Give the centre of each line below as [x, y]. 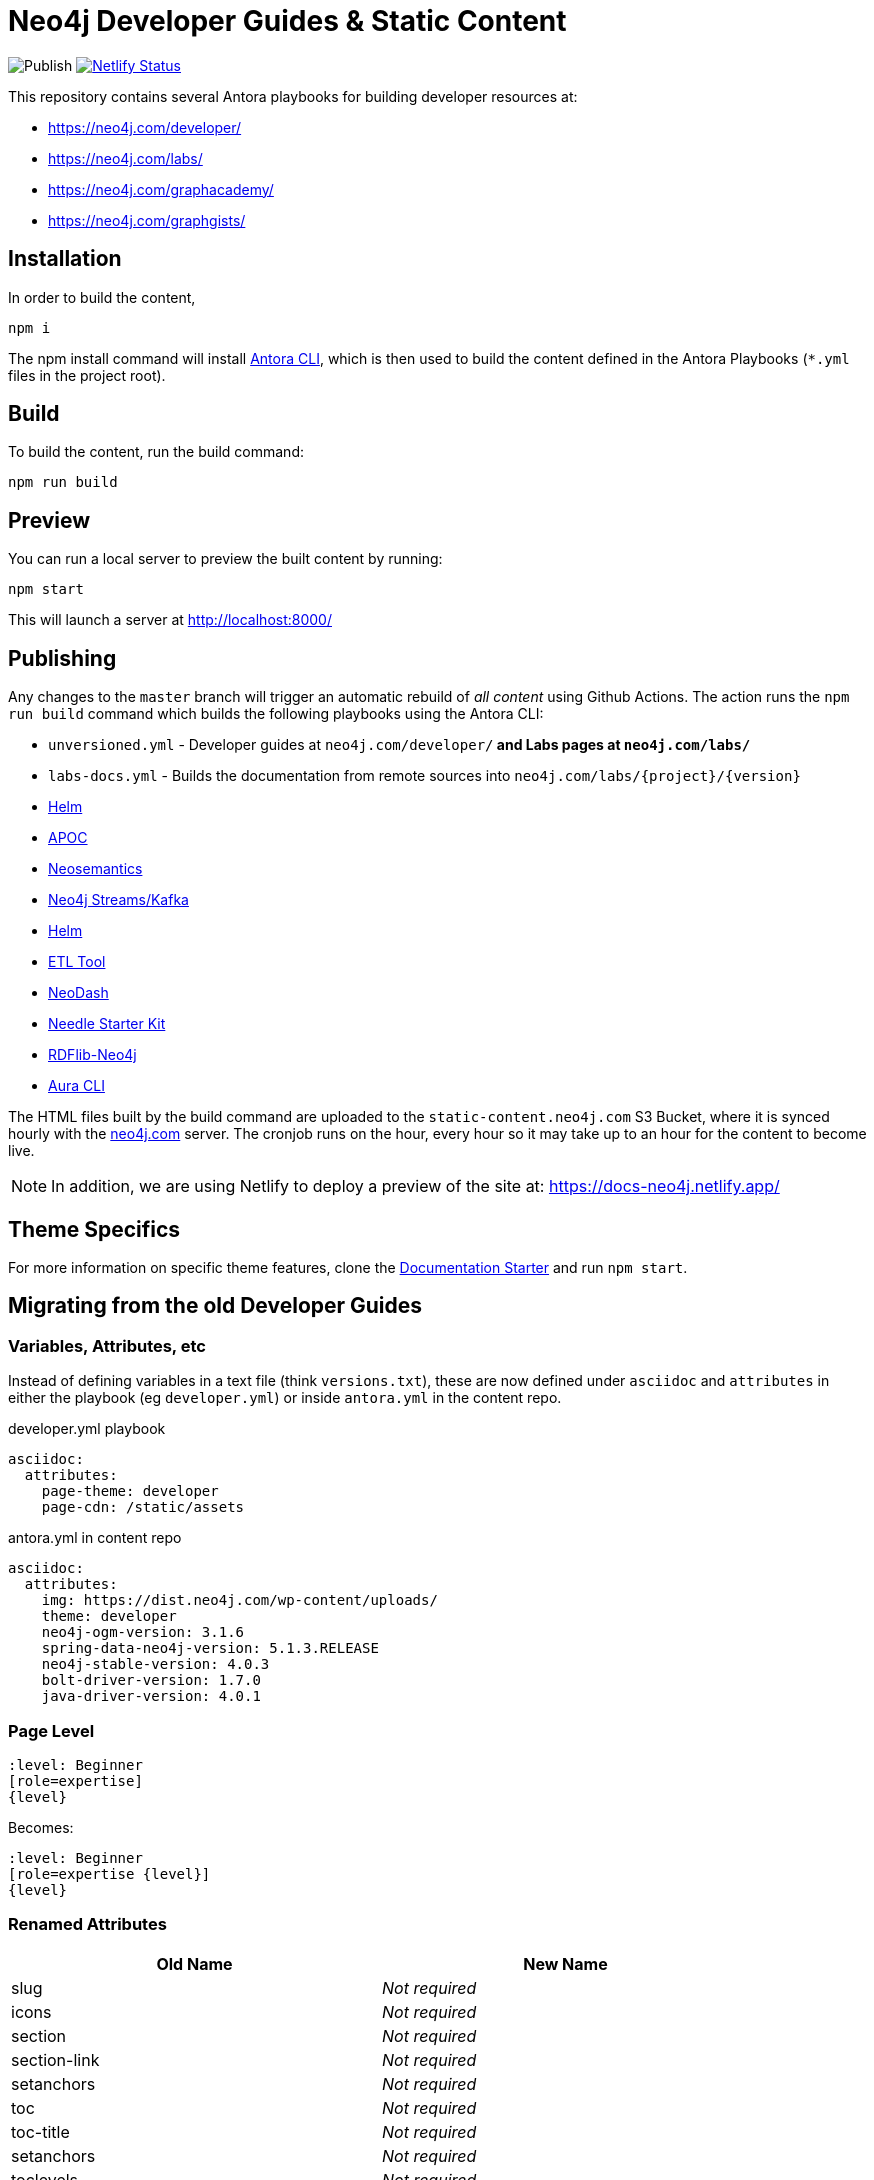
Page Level [51, 1730]
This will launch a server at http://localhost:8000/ [170, 620]
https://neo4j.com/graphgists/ [147, 220]
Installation [65, 259]
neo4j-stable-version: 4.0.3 [155, 1664]
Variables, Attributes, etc [107, 1345]
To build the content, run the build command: [156, 452]
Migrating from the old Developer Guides [215, 1306]
